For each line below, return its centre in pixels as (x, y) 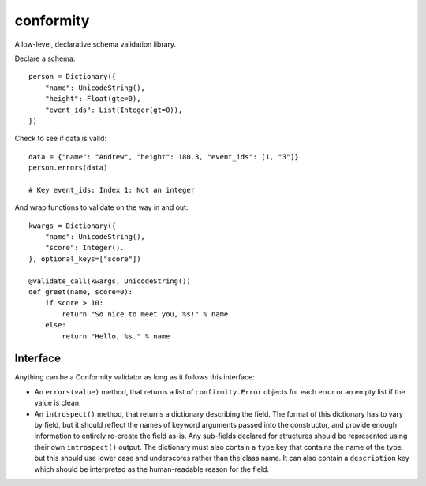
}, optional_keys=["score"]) (85, 259)
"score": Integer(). (84, 248)
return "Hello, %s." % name (116, 336)
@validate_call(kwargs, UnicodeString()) (110, 281)
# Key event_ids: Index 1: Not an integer (112, 190)
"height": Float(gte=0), (93, 99)
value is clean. (58, 403)
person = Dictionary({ (73, 77)
